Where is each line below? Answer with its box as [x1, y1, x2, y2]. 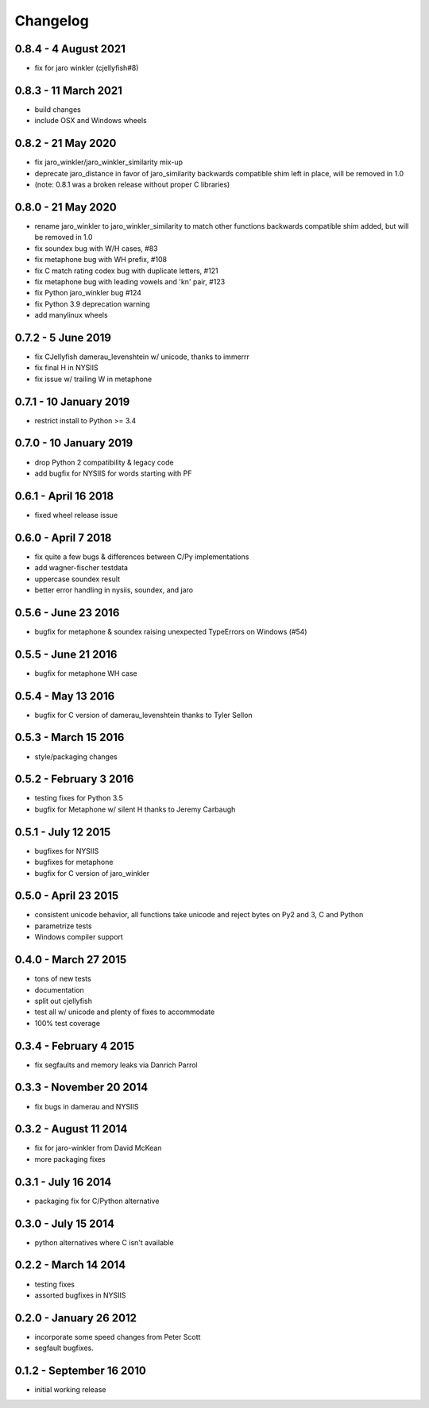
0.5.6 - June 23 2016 [14, 606, 120, 619]
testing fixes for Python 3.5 [34, 793, 123, 803]
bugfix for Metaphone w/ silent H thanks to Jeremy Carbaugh [34, 804, 236, 814]
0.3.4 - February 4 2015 [14, 1039, 135, 1052]
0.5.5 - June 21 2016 [14, 647, 118, 661]
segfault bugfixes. [34, 1343, 95, 1353]
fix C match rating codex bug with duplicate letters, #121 [34, 266, 218, 276]
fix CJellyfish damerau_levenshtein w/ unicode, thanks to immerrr [34, 352, 250, 361]
